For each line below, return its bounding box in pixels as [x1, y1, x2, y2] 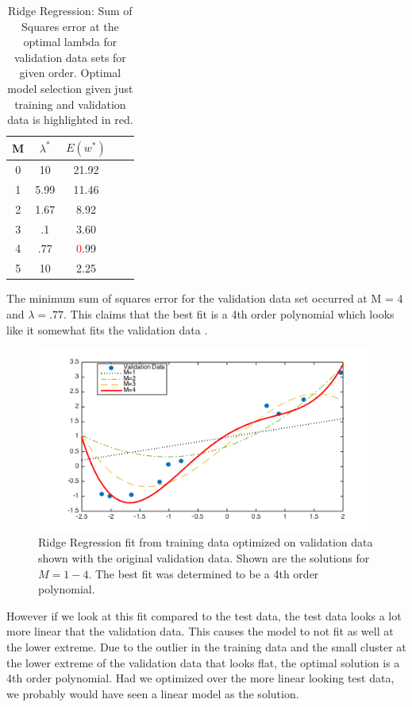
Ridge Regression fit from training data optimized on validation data [38, 534, 373, 551]
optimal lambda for [23, 33, 117, 50]
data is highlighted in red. [7, 111, 133, 128]
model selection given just [7, 79, 133, 96]
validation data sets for [13, 48, 126, 65]
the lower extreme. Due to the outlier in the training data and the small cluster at [6, 639, 406, 655]
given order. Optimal [19, 64, 121, 81]
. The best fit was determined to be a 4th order [88, 565, 319, 581]
